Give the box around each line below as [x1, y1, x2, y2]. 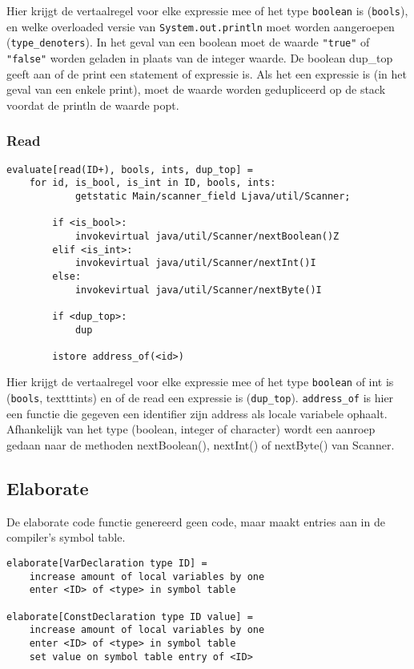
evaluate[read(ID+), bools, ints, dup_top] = [6, 163, 253, 175]
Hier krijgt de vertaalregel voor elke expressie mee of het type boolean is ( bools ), [6, 2, 408, 18]
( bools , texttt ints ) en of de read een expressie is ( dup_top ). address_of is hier [6, 389, 394, 406]
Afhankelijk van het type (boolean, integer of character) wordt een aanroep [6, 421, 376, 437]
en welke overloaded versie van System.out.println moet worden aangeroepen [6, 18, 395, 34]
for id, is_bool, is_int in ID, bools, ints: [29, 177, 276, 189]
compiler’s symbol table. [6, 529, 126, 546]
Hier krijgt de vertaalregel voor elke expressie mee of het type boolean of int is [6, 373, 394, 390]
